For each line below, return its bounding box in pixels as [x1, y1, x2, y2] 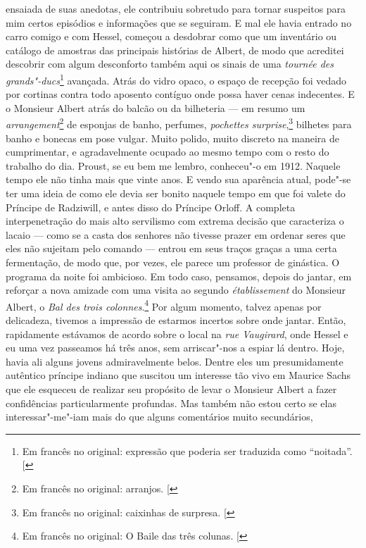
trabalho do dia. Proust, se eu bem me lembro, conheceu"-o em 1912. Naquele [6, 158, 341, 173]
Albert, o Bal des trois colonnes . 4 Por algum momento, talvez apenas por [6, 297, 322, 313]
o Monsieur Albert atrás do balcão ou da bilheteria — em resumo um [6, 100, 305, 115]
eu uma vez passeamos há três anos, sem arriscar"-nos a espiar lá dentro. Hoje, [6, 340, 345, 355]
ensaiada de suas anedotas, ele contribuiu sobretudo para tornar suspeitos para [6, 1, 346, 15]
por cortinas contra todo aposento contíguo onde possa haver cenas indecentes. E [6, 87, 355, 101]
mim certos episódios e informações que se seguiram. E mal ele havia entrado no [6, 15, 352, 30]
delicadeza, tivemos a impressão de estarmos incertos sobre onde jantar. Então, [6, 313, 346, 328]
